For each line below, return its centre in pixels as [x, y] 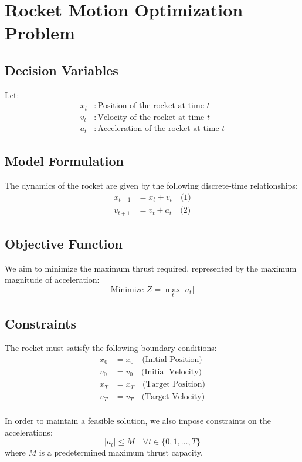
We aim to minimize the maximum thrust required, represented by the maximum [151, 268]
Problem [40, 33]
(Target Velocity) [173, 397]
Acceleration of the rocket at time [158, 129]
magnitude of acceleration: [52, 279]
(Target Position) [174, 385]
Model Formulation [65, 161]
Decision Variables [62, 70]
